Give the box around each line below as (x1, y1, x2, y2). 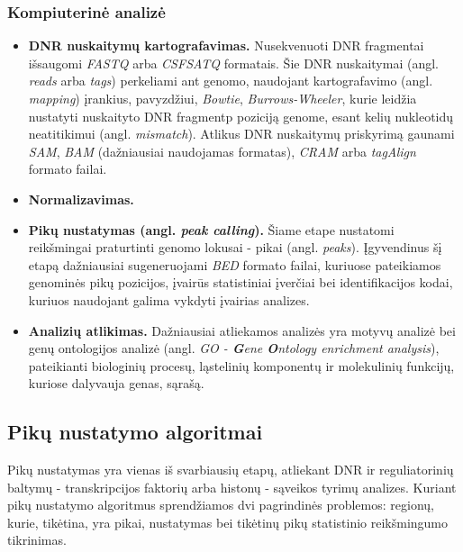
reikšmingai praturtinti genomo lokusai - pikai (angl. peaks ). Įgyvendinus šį (28, 238, 442, 257)
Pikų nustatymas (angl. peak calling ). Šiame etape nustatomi (28, 220, 395, 239)
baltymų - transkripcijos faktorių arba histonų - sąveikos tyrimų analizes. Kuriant (7, 477, 457, 496)
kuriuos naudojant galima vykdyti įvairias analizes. (28, 290, 310, 309)
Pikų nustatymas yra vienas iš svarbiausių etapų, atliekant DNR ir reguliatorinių (7, 460, 454, 479)
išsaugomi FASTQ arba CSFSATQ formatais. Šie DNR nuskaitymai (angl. (28, 53, 439, 72)
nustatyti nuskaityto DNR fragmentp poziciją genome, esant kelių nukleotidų (28, 106, 454, 125)
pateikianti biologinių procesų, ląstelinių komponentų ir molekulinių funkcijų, (28, 356, 455, 375)
